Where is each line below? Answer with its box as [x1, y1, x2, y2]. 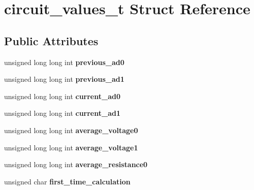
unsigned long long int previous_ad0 [4, 56, 124, 67]
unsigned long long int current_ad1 [4, 108, 120, 118]
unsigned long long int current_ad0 [4, 90, 120, 101]
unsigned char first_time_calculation [4, 176, 131, 186]
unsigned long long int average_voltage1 [4, 142, 138, 152]
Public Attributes [4, 33, 99, 48]
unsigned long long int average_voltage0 [4, 124, 138, 135]
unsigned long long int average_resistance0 [4, 159, 148, 170]
